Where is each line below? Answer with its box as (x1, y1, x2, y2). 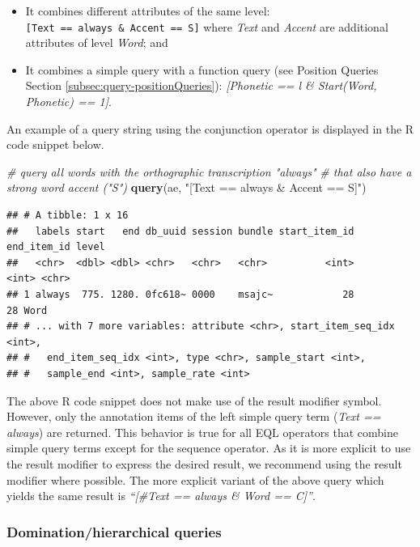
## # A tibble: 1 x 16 (6, 210, 129, 221)
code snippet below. (6, 136, 104, 153)
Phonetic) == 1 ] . (25, 93, 112, 110)
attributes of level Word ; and (25, 34, 168, 51)
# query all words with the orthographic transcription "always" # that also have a (6, 163, 412, 180)
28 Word (6, 304, 48, 316)
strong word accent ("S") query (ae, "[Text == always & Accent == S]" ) (6, 179, 367, 196)
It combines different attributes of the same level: (25, 2, 270, 19)
